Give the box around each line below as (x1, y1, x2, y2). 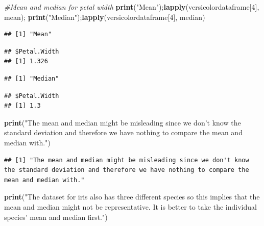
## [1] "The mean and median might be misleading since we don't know (4, 156, 249, 164)
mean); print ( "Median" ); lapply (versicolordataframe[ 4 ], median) (4, 11, 205, 22)
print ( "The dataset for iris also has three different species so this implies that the (4, 191, 260, 202)
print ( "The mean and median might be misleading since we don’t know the (4, 117, 241, 128)
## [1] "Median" (4, 74, 59, 82)
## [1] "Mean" (4, 31, 52, 38)
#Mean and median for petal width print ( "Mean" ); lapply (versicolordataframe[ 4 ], (4, 2, 259, 12)
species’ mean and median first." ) (4, 211, 108, 222)
